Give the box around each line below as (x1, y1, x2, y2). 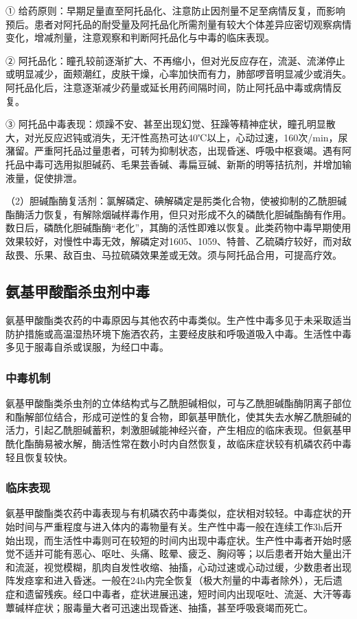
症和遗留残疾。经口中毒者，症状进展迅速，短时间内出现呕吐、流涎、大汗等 (5, 587, 342, 601)
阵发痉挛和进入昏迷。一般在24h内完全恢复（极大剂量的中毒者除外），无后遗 (5, 573, 343, 587)
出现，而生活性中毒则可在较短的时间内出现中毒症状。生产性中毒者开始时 (14, 533, 342, 547)
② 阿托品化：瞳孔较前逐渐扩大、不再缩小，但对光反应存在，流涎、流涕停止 (5, 53, 345, 67)
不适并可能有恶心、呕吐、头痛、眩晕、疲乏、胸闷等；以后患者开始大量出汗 (14, 546, 352, 561)
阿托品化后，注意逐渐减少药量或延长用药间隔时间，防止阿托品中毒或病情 (5, 80, 332, 94)
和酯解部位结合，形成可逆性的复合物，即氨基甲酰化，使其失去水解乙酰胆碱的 (5, 409, 352, 423)
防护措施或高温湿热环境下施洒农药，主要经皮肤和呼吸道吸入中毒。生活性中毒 (5, 326, 352, 340)
